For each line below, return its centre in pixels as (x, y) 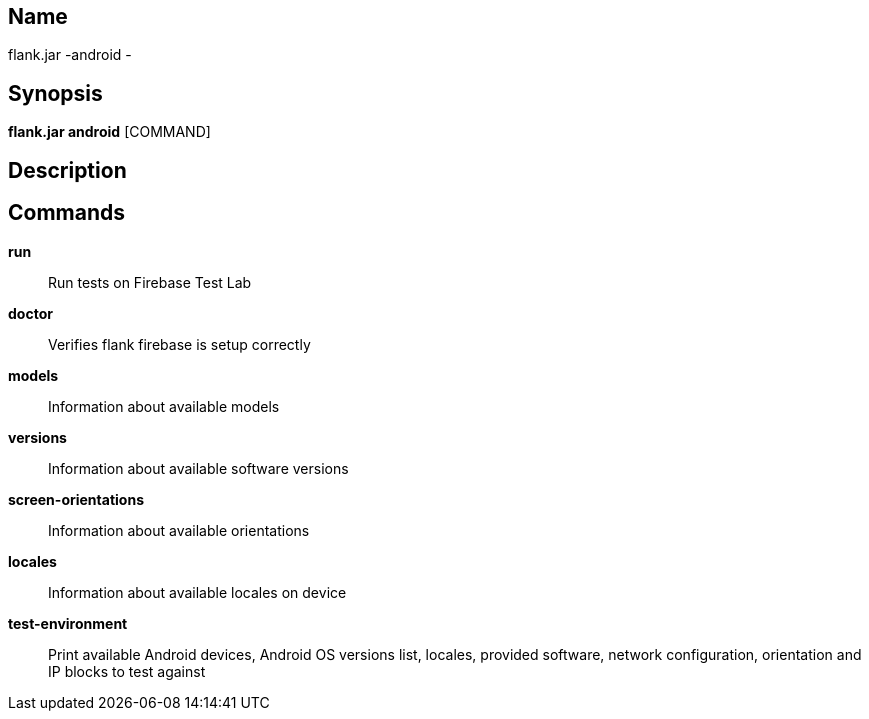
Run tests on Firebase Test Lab (150, 282)
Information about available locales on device (197, 592)
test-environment (68, 623)
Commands (67, 213)
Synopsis (55, 93)
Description (67, 170)
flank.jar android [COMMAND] (109, 132)
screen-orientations (76, 499)
